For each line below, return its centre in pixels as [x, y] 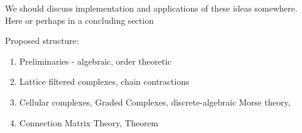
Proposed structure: [42, 41]
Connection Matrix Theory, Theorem [89, 122]
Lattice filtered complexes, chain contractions [104, 81]
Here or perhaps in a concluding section [79, 20]
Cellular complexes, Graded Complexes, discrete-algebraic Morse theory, [155, 102]
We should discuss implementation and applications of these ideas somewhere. [151, 8]
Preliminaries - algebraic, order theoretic [95, 61]
